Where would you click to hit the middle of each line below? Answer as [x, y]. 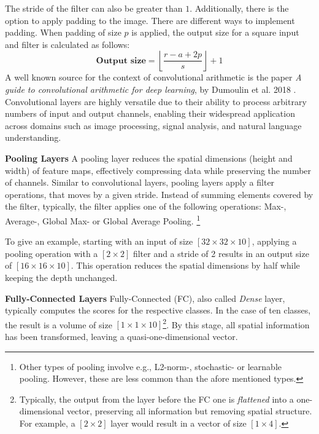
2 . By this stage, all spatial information [236, 323]
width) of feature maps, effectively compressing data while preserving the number [158, 170]
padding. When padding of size [63, 32]
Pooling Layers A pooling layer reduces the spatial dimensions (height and [149, 158]
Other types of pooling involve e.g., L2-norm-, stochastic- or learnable [150, 366]
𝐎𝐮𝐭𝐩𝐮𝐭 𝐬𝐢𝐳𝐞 [121, 61]
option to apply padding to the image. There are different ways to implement [150, 20]
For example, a [47, 423]
